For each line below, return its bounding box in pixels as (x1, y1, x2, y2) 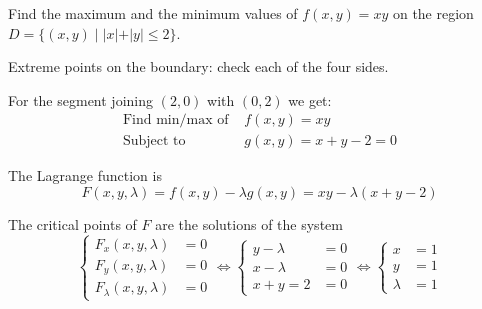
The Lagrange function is (8, 165, 162, 186)
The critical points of (8, 214, 137, 235)
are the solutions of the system (155, 214, 343, 235)
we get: (288, 89, 332, 110)
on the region (392, 3, 474, 23)
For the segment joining (8, 89, 153, 110)
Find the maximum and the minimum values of (8, 3, 298, 23)
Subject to (122, 134, 186, 149)
